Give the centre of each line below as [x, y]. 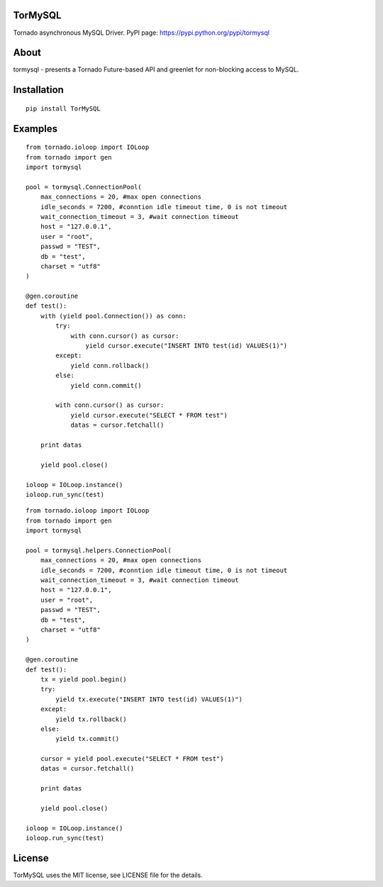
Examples [35, 129]
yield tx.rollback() [91, 719]
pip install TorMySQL [63, 108]
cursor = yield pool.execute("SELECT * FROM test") [132, 759]
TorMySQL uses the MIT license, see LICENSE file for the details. [108, 875]
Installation [38, 90]
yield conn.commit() [106, 385]
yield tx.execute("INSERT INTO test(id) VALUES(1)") [149, 699]
